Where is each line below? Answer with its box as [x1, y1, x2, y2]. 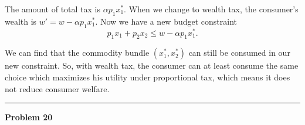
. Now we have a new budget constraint [95, 15, 237, 27]
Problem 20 [5, 111, 53, 123]
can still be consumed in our [188, 46, 290, 59]
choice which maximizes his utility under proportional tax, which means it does [5, 71, 290, 83]
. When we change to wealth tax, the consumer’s [124, 3, 299, 15]
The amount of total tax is [5, 3, 101, 15]
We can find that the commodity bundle [5, 46, 150, 59]
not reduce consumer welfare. [5, 82, 110, 94]
